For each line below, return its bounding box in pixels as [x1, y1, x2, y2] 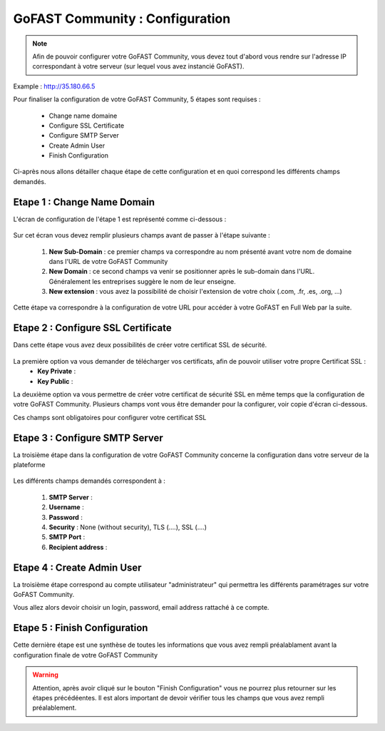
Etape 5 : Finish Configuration [13, 622, 148, 634]
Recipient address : [48, 543, 108, 551]
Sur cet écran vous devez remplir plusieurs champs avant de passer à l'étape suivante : [13, 231, 270, 240]
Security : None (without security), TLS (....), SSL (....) [48, 523, 207, 531]
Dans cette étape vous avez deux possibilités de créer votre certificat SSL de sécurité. [13, 341, 267, 349]
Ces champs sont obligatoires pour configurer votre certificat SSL [13, 413, 207, 421]
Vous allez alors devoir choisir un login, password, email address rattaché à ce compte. [13, 603, 269, 612]
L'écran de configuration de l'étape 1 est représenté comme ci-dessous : [13, 215, 227, 223]
